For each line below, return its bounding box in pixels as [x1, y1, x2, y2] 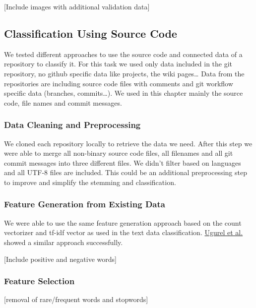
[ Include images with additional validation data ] [4, 1, 150, 11]
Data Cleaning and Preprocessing [4, 119, 141, 131]
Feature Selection [4, 275, 75, 287]
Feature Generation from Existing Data [4, 198, 165, 210]
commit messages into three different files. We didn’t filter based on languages [4, 157, 241, 168]
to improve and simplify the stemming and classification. [4, 177, 176, 187]
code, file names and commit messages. [4, 97, 122, 108]
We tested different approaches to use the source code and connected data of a [4, 49, 243, 59]
